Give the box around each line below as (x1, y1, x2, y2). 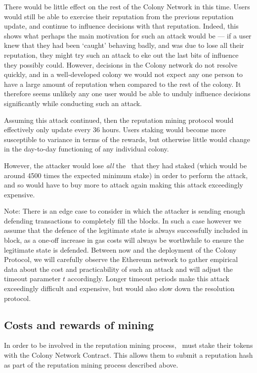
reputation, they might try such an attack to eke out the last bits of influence (4, 49, 239, 60)
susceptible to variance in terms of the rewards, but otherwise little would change (4, 134, 250, 144)
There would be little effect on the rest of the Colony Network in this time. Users (4, 1, 250, 11)
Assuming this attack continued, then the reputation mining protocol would (4, 114, 234, 125)
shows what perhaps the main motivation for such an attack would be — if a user (4, 30, 252, 40)
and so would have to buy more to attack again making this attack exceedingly (4, 180, 243, 190)
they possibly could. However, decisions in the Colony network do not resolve (4, 59, 238, 70)
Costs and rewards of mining (4, 317, 154, 332)
